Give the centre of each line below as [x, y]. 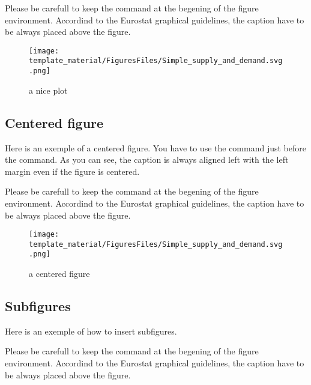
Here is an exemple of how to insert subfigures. [91, 331]
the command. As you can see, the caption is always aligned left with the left [147, 159]
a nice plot [48, 90]
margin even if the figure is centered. [72, 171]
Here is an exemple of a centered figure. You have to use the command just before [155, 147]
